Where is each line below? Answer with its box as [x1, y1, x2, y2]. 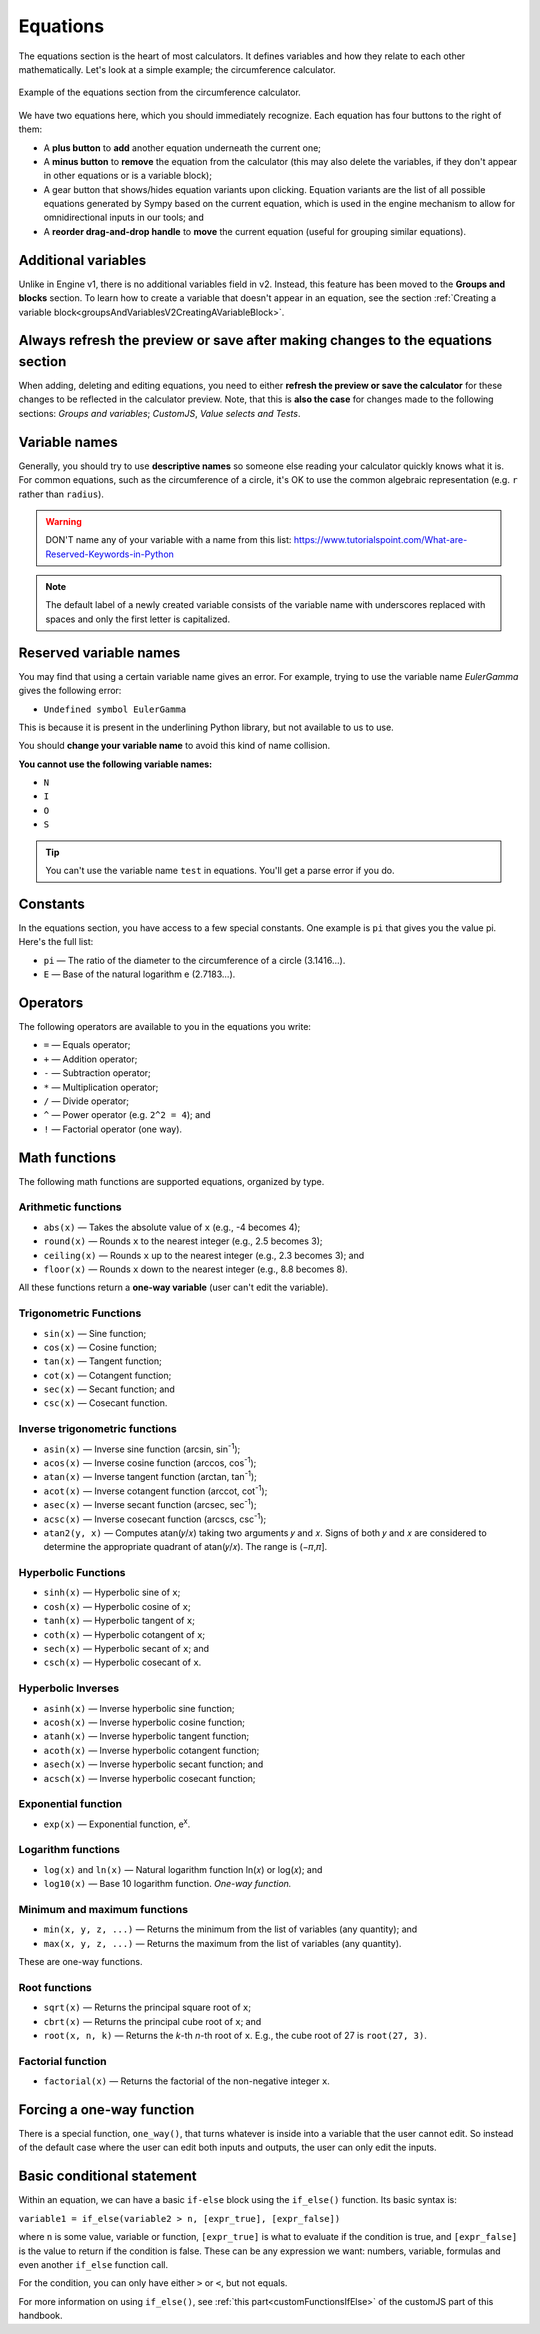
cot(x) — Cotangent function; [43, 1369, 172, 1381]
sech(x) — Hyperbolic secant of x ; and [43, 1643, 210, 1655]
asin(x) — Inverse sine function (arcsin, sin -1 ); [43, 1441, 241, 1455]
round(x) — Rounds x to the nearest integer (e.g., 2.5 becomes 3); [43, 1235, 324, 1247]
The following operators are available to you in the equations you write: [18, 1021, 312, 1033]
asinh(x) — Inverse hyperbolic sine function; [43, 1702, 235, 1714]
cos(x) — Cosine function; [43, 1341, 157, 1353]
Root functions [18, 1980, 92, 1994]
